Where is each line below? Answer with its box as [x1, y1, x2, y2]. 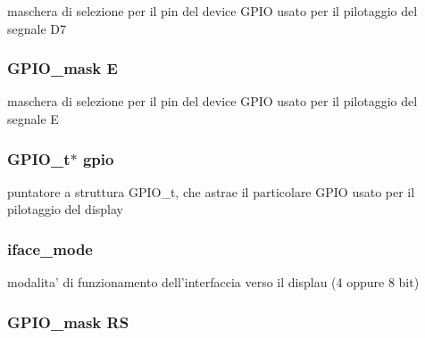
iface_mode [7, 237, 93, 260]
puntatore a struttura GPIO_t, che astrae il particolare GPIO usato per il [7, 182, 415, 201]
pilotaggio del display [7, 200, 123, 218]
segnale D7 [7, 19, 66, 37]
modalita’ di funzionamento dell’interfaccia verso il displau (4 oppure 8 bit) [7, 273, 420, 292]
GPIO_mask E [7, 57, 118, 79]
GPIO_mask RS [7, 310, 129, 333]
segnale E [7, 110, 59, 128]
